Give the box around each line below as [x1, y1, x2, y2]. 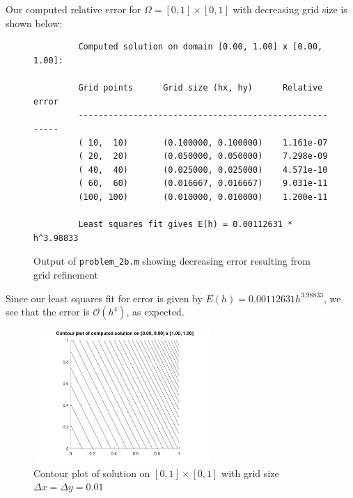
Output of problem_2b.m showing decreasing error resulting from [33, 254, 311, 268]
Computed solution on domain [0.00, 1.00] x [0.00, [78, 42, 323, 52]
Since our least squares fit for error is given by [6, 290, 203, 305]
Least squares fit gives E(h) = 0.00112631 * [78, 219, 293, 230]
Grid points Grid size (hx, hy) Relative [78, 83, 323, 93]
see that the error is [6, 304, 90, 319]
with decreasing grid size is [233, 2, 347, 17]
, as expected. [126, 304, 185, 319]
